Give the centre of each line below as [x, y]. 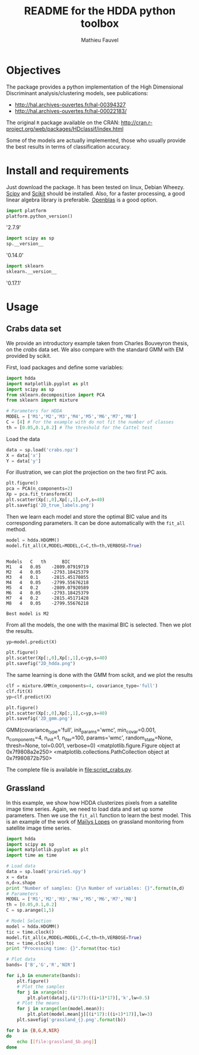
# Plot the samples [41, 987]
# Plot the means [38, 1003]
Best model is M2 [28, 613]
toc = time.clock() [30, 943]
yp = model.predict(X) [32, 642]
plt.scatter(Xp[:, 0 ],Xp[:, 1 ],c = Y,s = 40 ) [56, 500]
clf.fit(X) [20, 691]
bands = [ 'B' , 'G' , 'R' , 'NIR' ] [41, 965]
